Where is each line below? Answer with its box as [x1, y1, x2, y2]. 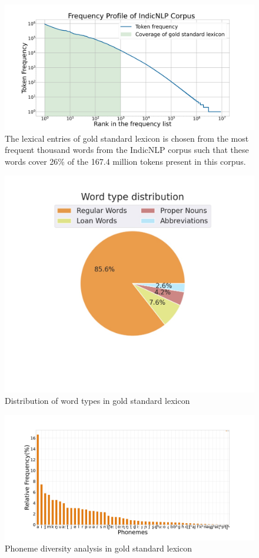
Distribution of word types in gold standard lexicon [5, 394, 190, 407]
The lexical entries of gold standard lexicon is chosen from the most [5, 132, 249, 144]
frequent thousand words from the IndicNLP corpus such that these [5, 143, 249, 156]
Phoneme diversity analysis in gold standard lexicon [5, 542, 192, 554]
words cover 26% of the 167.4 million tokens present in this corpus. [5, 155, 246, 167]
